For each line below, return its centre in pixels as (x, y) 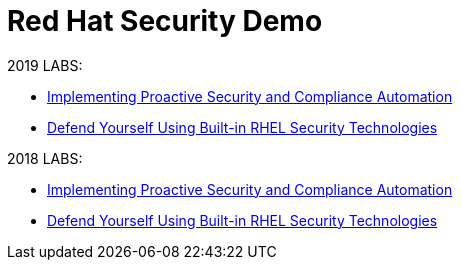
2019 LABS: (45, 65)
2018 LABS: (45, 158)
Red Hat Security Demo (165, 21)
